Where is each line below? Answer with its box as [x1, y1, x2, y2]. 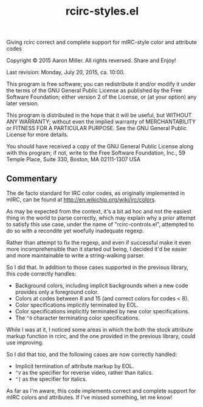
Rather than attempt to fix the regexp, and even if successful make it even [6, 239, 191, 246]
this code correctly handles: [6, 270, 77, 277]
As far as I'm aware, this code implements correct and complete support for [6, 388, 196, 394]
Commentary [6, 173, 58, 184]
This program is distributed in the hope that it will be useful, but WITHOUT [6, 111, 192, 119]
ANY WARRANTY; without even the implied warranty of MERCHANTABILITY [6, 118, 196, 125]
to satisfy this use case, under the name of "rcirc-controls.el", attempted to [6, 221, 194, 228]
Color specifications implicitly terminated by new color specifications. [15, 308, 190, 315]
